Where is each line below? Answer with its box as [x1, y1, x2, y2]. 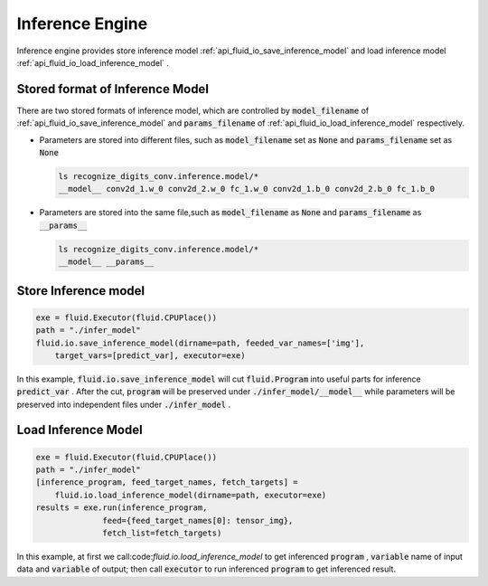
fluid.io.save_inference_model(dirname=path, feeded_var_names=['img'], [35, 337, 365, 348]
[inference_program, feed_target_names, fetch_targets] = [35, 477, 298, 487]
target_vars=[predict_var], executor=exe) [54, 350, 246, 361]
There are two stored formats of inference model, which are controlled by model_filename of [16, 105, 370, 116]
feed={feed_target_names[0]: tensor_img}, [102, 515, 294, 525]
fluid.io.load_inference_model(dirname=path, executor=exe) [54, 489, 327, 500]
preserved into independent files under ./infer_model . [16, 399, 230, 410]
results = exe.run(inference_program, [35, 503, 208, 513]
